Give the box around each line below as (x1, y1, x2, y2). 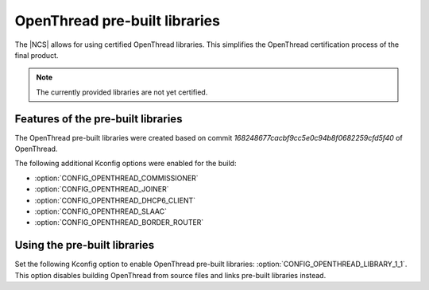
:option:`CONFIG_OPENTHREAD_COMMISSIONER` (34, 173, 199, 183)
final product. (14, 50, 59, 60)
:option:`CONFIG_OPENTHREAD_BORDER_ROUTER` (34, 218, 204, 227)
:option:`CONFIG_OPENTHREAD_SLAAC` (34, 207, 167, 216)
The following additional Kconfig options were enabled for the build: (14, 159, 237, 168)
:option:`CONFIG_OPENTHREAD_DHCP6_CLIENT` (34, 195, 196, 205)
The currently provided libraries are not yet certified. (36, 87, 208, 97)
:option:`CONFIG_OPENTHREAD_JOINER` (34, 184, 169, 194)
